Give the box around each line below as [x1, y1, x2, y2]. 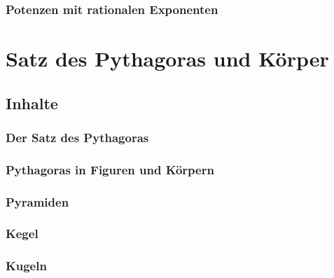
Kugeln [6, 257, 47, 274]
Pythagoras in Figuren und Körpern [6, 160, 214, 178]
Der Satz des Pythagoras [6, 128, 149, 146]
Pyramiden [6, 193, 69, 210]
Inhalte [6, 92, 58, 113]
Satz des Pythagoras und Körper [6, 44, 329, 73]
